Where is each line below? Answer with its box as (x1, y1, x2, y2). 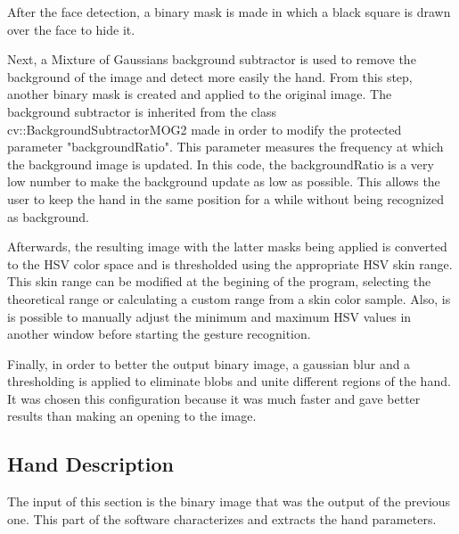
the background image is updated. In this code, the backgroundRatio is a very (7, 154, 434, 173)
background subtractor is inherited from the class (7, 102, 276, 120)
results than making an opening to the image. (7, 407, 257, 425)
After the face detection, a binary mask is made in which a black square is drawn (7, 3, 451, 21)
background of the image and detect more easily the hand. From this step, (7, 67, 413, 86)
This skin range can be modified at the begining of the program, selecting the (7, 272, 431, 291)
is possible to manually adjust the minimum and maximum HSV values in (7, 307, 412, 325)
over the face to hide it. (7, 20, 135, 38)
